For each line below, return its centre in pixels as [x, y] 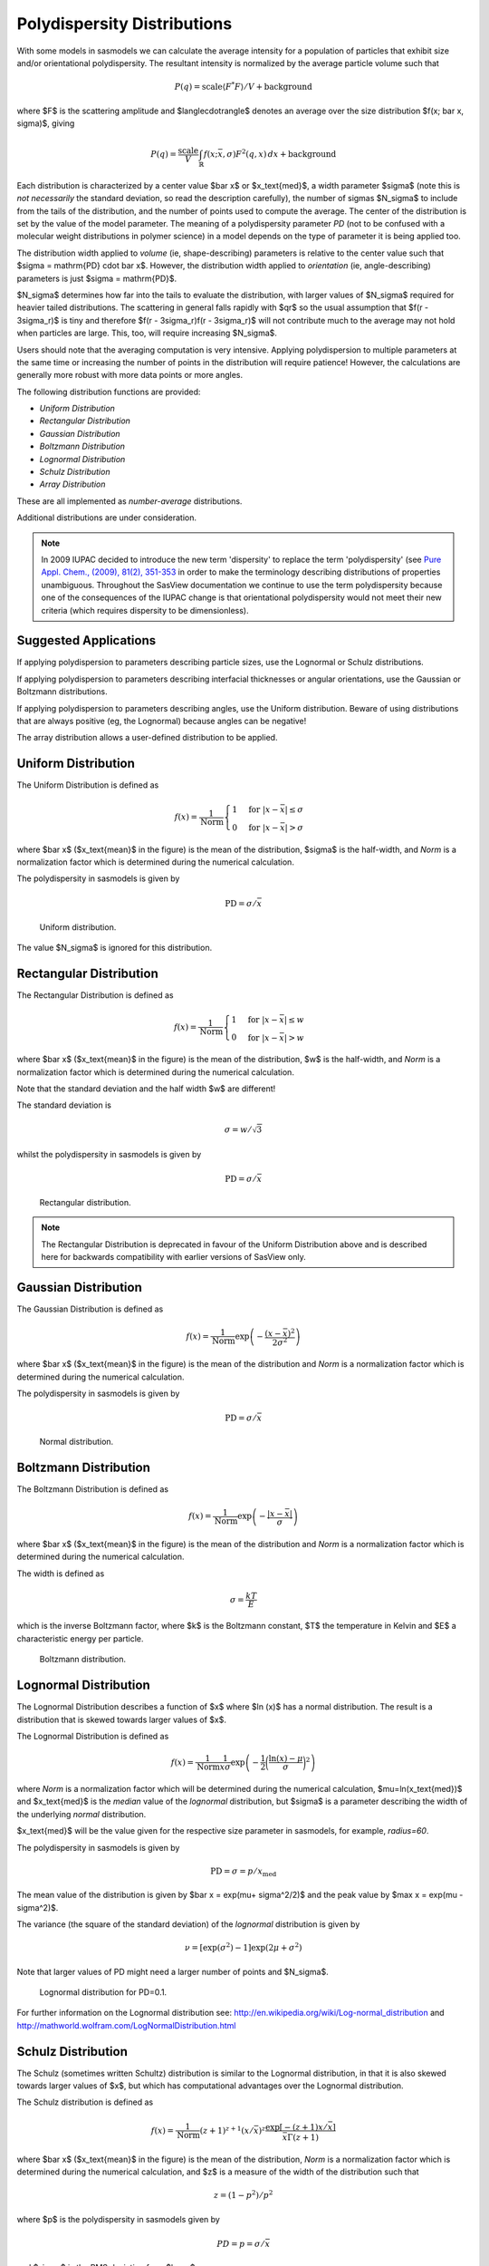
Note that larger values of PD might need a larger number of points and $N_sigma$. [173, 1971]
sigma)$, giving [46, 123]
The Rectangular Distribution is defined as [95, 995]
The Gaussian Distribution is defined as [90, 1309]
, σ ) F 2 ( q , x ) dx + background [279, 154]
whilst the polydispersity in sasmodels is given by [109, 1154]
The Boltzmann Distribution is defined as [93, 1489]
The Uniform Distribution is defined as [88, 785]
